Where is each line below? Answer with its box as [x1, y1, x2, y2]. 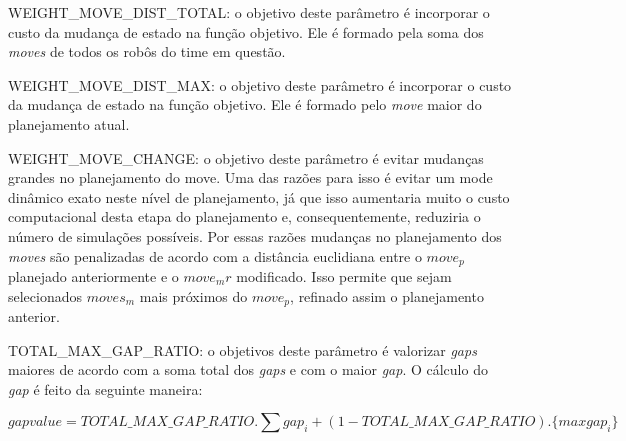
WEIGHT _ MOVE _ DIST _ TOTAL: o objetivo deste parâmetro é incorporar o [8, 2, 490, 22]
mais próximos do [139, 285, 248, 306]
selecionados [8, 285, 83, 306]
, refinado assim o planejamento [290, 285, 484, 306]
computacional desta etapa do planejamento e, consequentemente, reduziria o [8, 206, 481, 227]
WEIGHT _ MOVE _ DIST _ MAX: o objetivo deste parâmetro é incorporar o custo [8, 74, 512, 95]
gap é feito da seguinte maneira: [8, 378, 203, 399]
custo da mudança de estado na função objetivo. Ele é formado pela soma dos [8, 21, 484, 42]
